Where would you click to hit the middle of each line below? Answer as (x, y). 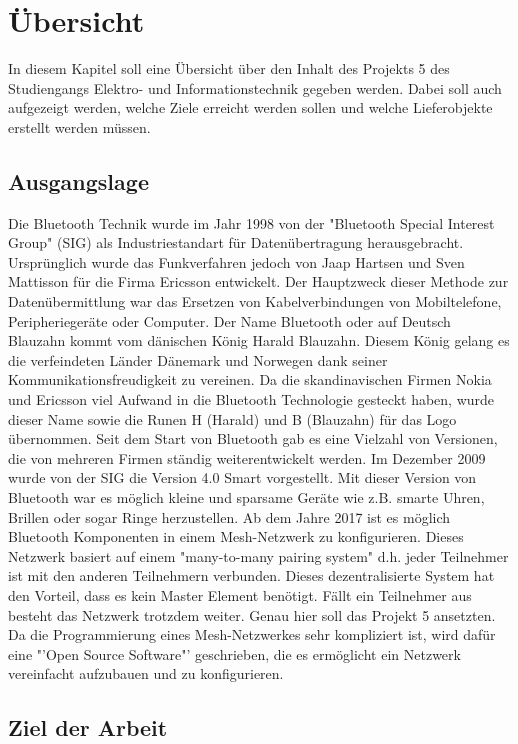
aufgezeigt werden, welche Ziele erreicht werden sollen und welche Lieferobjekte (250, 107)
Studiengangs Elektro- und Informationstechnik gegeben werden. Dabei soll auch (255, 87)
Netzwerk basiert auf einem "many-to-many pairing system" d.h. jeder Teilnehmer (258, 555)
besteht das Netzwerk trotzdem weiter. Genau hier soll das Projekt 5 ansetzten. (252, 614)
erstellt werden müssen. (79, 126)
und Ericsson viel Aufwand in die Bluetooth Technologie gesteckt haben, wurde (251, 399)
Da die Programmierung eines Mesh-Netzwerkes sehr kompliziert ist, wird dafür (252, 634)
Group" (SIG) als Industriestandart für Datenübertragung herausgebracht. (236, 242)
